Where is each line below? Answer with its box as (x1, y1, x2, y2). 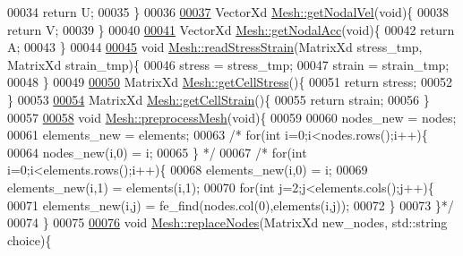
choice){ (7, 230, 52, 249)
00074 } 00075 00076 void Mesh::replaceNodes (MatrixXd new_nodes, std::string (7, 213, 448, 232)
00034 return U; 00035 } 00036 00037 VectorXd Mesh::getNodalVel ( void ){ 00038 (7, 3, 449, 21)
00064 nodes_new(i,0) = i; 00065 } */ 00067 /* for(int (7, 142, 307, 161)
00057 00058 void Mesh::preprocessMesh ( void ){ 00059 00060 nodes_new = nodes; (7, 107, 457, 126)
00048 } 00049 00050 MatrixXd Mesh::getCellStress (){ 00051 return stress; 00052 (7, 73, 452, 91)
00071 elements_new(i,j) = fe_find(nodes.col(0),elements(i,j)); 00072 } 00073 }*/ (7, 195, 454, 214)
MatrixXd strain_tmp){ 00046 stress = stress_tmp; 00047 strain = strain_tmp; (7, 55, 450, 73)
